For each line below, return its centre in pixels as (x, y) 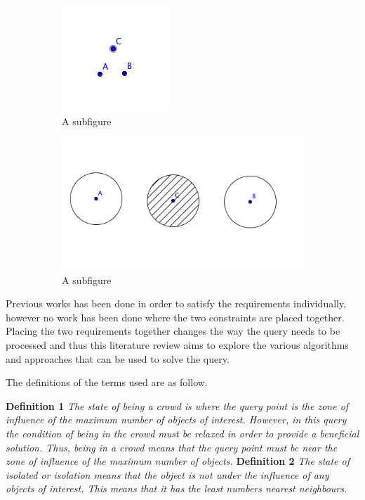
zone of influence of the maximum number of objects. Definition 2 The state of (178, 461)
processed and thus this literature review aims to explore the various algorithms (177, 344)
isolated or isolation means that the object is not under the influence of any (167, 474)
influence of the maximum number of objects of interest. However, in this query (176, 419)
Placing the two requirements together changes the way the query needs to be (173, 331)
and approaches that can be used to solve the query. (118, 358)
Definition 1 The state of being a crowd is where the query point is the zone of (177, 405)
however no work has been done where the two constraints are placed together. (175, 317)
